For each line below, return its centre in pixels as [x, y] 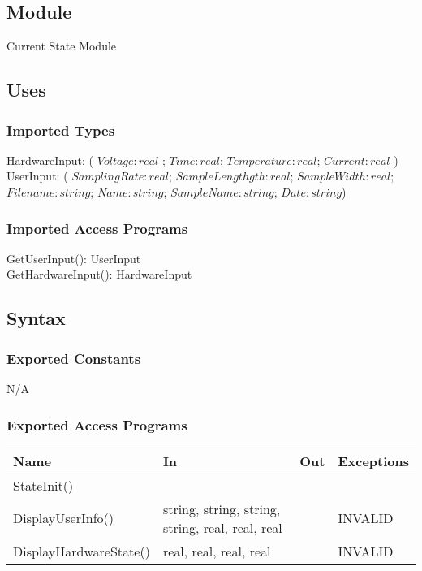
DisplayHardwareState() [82, 551]
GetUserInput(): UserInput [74, 258]
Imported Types [61, 130]
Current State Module [62, 46]
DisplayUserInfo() [64, 518]
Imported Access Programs [97, 228]
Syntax [36, 318]
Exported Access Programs [97, 424]
